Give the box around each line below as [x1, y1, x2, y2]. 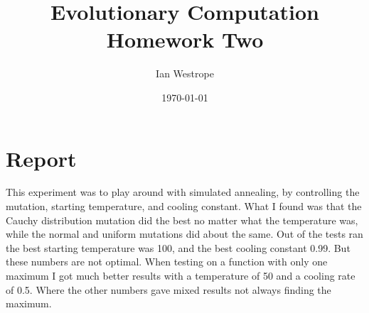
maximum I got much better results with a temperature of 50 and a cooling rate [6, 268, 355, 282]
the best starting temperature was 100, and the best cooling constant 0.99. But [6, 240, 351, 255]
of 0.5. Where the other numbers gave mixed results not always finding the [6, 282, 331, 297]
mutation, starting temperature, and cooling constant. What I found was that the [6, 199, 362, 214]
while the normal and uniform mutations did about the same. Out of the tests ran [6, 226, 363, 241]
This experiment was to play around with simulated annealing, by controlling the [6, 185, 360, 199]
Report [6, 143, 77, 172]
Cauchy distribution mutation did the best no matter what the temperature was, [6, 212, 358, 227]
